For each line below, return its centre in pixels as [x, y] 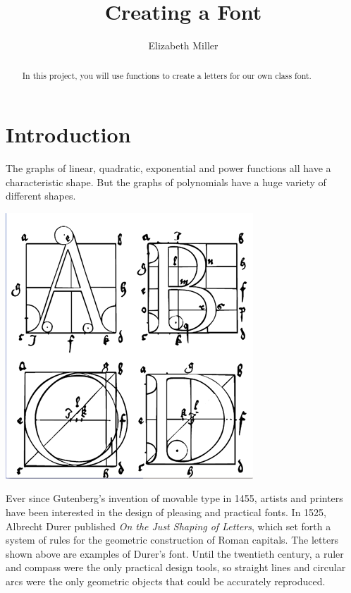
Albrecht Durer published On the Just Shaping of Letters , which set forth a [168, 526]
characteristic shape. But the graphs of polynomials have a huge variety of [166, 182]
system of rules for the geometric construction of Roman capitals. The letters [172, 540]
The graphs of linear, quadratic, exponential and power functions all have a [168, 168]
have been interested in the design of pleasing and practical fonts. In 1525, [166, 512]
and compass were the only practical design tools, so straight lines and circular [176, 567]
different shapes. [41, 196]
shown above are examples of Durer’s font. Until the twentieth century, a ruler [175, 553]
